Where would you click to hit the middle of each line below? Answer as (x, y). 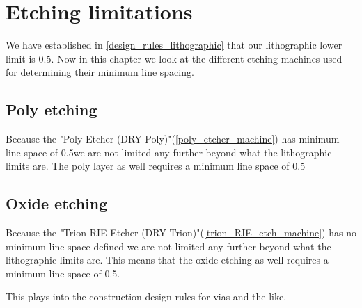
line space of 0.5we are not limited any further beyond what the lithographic (169, 152)
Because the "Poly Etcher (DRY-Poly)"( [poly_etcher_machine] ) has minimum (173, 139)
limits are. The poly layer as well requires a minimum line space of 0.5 (156, 166)
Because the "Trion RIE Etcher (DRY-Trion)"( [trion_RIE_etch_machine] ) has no (181, 233)
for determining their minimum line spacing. (100, 72)
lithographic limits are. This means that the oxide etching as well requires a (167, 260)
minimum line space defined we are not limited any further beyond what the (168, 246)
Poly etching (52, 110)
